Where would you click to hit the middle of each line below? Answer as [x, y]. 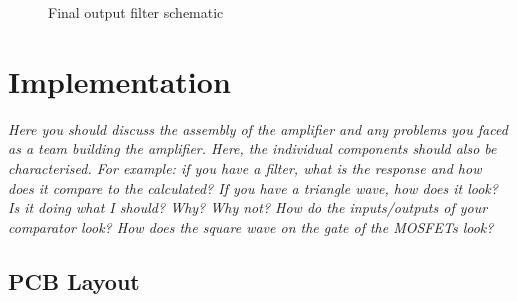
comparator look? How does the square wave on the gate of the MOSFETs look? [251, 226]
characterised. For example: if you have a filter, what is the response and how [245, 167]
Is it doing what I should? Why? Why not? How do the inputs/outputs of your [248, 207]
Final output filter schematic [136, 12]
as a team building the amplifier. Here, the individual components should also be [252, 148]
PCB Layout [74, 280]
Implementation [119, 80]
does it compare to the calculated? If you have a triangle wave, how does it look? [253, 187]
